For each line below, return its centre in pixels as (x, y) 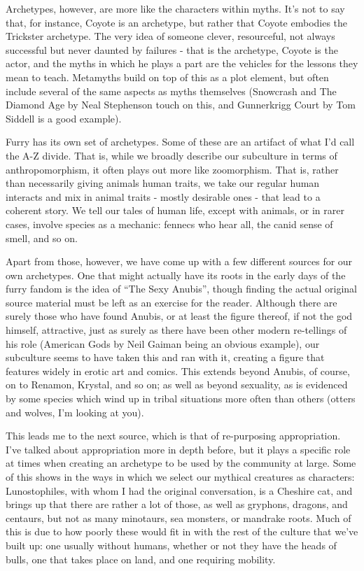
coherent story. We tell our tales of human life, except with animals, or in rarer (175, 210)
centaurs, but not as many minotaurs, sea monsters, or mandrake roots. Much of (178, 517)
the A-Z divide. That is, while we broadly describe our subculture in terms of (171, 155)
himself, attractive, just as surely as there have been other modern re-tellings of (176, 330)
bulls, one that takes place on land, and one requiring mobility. (141, 559)
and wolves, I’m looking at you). (75, 412)
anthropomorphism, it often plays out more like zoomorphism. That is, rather (172, 169)
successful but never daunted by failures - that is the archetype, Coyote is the (172, 49)
